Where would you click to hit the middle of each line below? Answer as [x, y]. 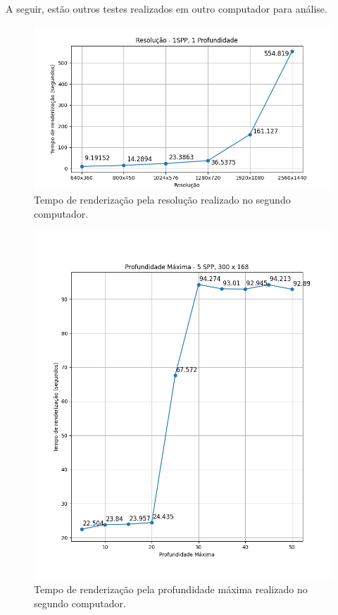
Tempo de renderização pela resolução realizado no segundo [162, 200]
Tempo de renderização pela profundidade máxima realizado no [171, 589]
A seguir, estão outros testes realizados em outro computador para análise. [167, 8]
